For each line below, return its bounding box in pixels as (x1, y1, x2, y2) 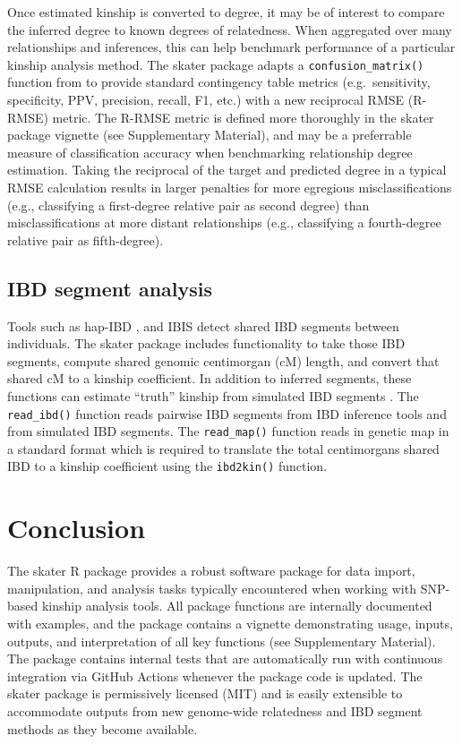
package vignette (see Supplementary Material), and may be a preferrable (7, 125, 412, 144)
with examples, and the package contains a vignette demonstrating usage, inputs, (7, 614, 453, 633)
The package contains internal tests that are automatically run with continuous (7, 649, 443, 668)
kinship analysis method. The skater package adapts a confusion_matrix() (7, 55, 424, 73)
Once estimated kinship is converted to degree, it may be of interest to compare (7, 3, 445, 21)
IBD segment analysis (7, 274, 213, 302)
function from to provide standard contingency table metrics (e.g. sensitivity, (7, 73, 431, 91)
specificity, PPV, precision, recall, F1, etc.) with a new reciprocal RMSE (7, 90, 405, 109)
